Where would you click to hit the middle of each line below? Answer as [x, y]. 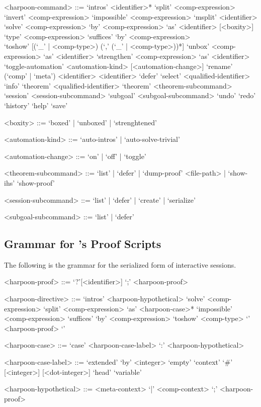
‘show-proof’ [36, 182]
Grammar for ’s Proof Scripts [83, 244]
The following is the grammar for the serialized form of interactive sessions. [120, 264]
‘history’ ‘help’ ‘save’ [36, 105]
